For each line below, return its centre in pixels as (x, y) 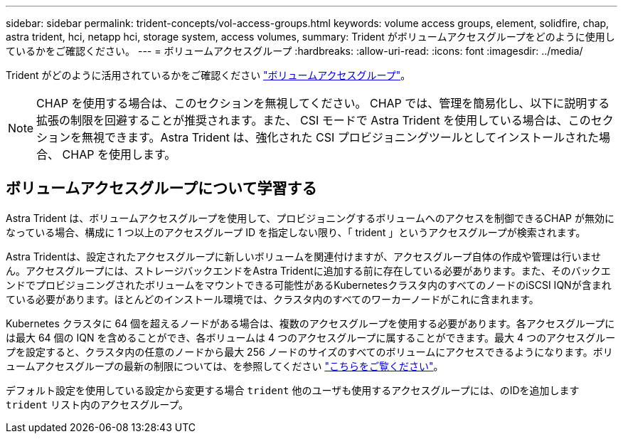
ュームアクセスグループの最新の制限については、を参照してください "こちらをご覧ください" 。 (225, 366)
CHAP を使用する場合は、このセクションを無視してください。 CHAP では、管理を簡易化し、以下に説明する (323, 103)
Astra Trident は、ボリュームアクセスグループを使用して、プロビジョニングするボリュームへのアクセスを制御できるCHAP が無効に (310, 218)
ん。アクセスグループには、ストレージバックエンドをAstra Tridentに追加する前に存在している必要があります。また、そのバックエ (308, 270)
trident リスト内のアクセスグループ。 (97, 404)
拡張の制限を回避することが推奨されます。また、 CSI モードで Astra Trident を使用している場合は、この (314, 120)
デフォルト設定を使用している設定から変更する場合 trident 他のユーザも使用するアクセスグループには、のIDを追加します (293, 390)
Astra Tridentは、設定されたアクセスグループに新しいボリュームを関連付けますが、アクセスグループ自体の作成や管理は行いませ (304, 256)
